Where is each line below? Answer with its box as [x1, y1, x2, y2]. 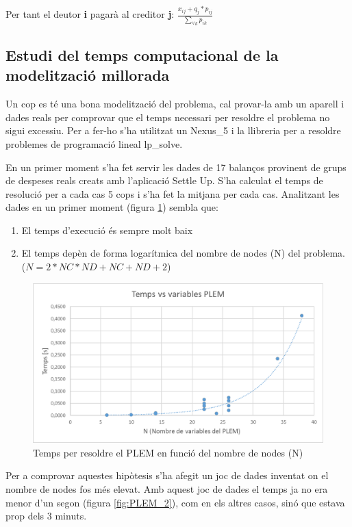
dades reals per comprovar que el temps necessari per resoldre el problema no [5, 110, 330, 124]
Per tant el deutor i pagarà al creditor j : [5, 7, 175, 21]
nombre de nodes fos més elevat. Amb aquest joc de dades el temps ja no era [5, 481, 328, 496]
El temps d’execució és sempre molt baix [21, 222, 193, 237]
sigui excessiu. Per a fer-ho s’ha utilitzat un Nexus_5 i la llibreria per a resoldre [5, 123, 341, 138]
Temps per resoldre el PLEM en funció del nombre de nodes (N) [33, 445, 303, 459]
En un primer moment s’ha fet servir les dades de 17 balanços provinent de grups [5, 159, 347, 174]
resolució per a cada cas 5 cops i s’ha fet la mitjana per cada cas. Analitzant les [5, 186, 340, 201]
